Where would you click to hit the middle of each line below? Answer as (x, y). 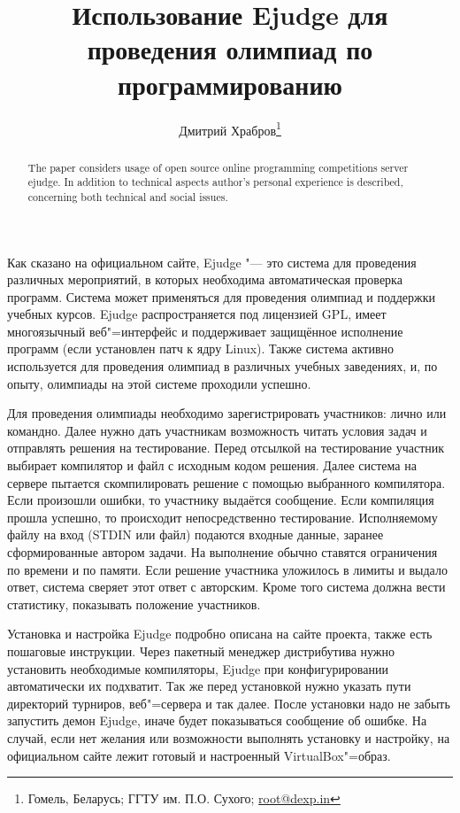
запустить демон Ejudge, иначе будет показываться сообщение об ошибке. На (217, 720)
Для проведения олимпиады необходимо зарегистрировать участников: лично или (227, 413)
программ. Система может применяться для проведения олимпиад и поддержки (222, 296)
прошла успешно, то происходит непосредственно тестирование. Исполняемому (222, 517)
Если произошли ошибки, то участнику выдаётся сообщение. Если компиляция (221, 500)
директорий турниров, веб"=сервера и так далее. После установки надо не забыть (229, 703)
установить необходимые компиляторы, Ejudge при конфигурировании (198, 668)
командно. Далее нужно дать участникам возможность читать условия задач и (217, 430)
